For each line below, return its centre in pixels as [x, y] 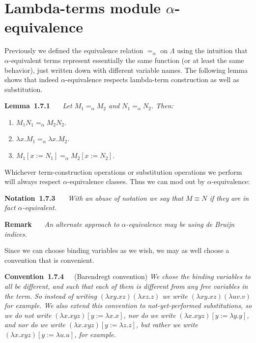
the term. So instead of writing [51, 296]
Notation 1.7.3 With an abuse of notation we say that [94, 198]
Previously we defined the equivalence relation [74, 50]
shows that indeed [32, 79]
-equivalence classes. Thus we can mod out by [136, 181]
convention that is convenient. [49, 260]
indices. [16, 234]
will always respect [33, 181]
